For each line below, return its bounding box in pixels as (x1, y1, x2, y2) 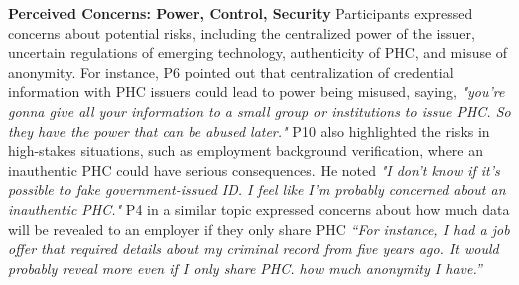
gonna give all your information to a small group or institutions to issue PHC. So (8, 100, 511, 121)
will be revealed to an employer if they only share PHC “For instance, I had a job (8, 218, 510, 239)
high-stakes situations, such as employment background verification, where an (8, 140, 484, 161)
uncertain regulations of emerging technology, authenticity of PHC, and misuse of (8, 42, 508, 63)
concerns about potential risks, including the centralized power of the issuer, (8, 22, 475, 43)
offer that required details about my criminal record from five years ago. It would (8, 238, 499, 259)
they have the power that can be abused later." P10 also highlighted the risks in (8, 120, 490, 141)
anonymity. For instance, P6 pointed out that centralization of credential (8, 61, 454, 82)
